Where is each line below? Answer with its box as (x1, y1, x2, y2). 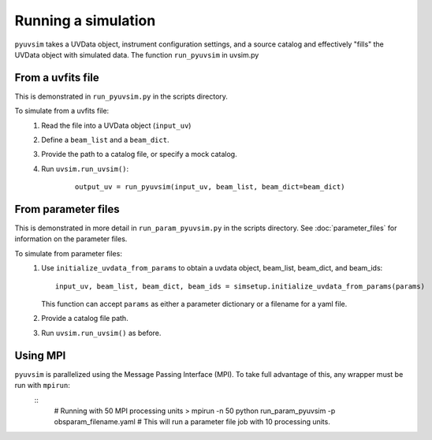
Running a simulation (14, 12, 156, 29)
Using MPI (14, 349, 66, 362)
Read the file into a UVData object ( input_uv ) (41, 121, 192, 130)
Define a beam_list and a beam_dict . (41, 135, 169, 145)
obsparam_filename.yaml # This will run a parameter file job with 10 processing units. (54, 417, 330, 427)
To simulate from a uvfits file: (14, 106, 110, 116)
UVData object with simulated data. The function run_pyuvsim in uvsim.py (14, 50, 259, 59)
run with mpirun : (14, 381, 71, 390)
